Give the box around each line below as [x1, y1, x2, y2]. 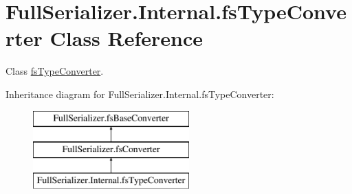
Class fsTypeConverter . [5, 64, 104, 78]
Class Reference [49, 24, 203, 52]
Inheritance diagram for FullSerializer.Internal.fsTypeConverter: [5, 86, 274, 101]
